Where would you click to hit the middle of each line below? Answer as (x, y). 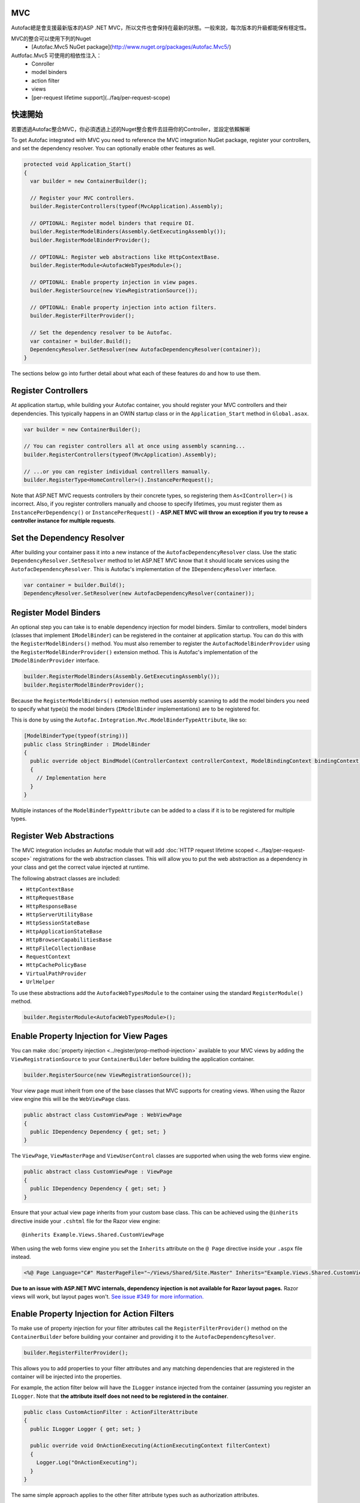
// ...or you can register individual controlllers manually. (117, 471)
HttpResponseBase (52, 906)
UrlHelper (40, 982)
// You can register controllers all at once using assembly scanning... (134, 446)
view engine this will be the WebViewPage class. (70, 1099)
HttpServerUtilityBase (59, 915)
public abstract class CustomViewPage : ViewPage (98, 1172)
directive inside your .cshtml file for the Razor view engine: (86, 1221)
